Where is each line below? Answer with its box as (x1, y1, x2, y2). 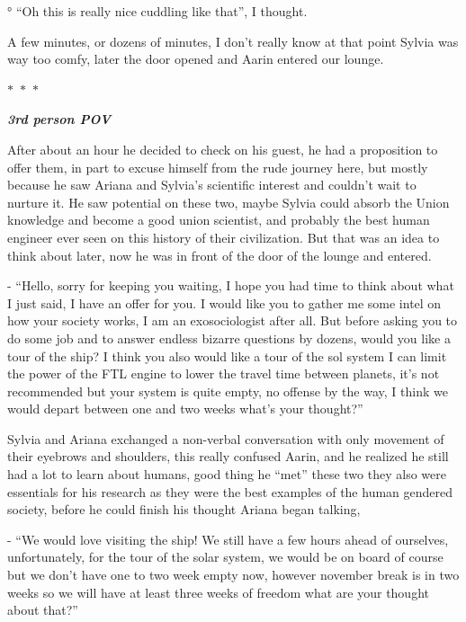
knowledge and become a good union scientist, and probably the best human (7, 210, 430, 229)
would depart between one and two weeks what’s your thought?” (7, 399, 363, 418)
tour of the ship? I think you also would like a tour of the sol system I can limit (7, 346, 447, 365)
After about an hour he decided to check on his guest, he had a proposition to (7, 139, 438, 158)
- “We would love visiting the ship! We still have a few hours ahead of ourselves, (7, 529, 449, 548)
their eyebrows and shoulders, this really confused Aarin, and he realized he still (7, 447, 449, 466)
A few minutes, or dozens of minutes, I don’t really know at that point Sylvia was (7, 31, 459, 50)
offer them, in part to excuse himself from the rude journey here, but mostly (7, 157, 428, 176)
